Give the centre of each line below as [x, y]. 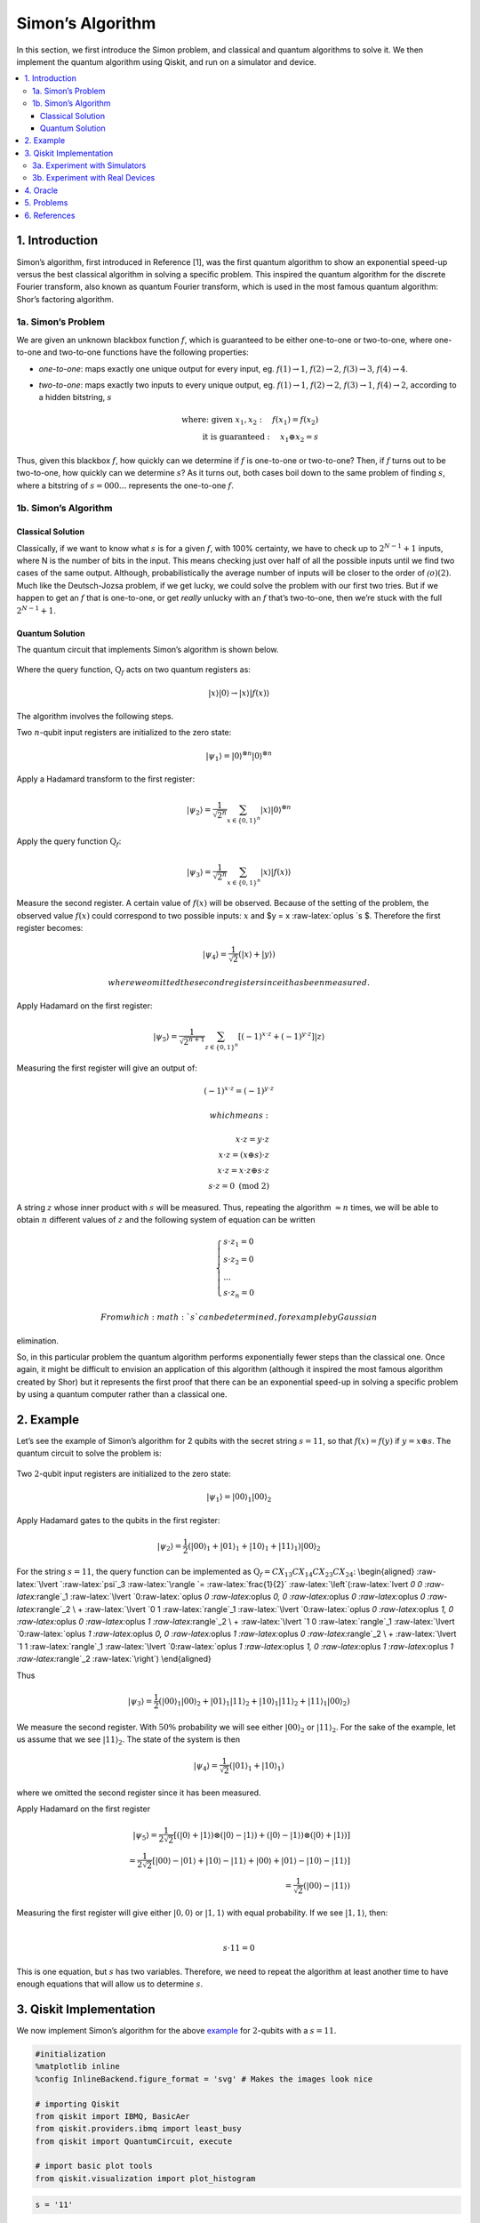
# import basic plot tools [94, 2166]
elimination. [38, 1340]
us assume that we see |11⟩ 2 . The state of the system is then [128, 1740]
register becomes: [50, 928]
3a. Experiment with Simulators [89, 165]
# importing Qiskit [77, 2104]
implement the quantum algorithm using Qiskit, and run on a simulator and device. [167, 61]
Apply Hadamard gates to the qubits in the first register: [118, 1520]
